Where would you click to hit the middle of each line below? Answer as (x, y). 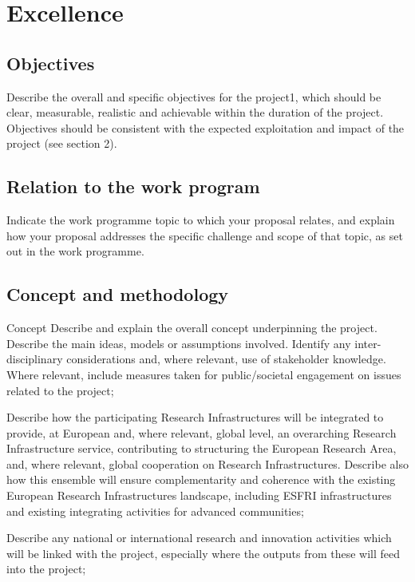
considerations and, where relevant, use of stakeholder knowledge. (226, 359)
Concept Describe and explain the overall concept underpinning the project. (192, 328)
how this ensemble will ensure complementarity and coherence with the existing (201, 479)
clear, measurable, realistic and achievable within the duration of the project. (195, 112)
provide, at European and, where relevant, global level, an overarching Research (202, 432)
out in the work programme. (75, 251)
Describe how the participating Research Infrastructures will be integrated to (195, 417)
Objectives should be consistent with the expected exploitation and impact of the (206, 127)
